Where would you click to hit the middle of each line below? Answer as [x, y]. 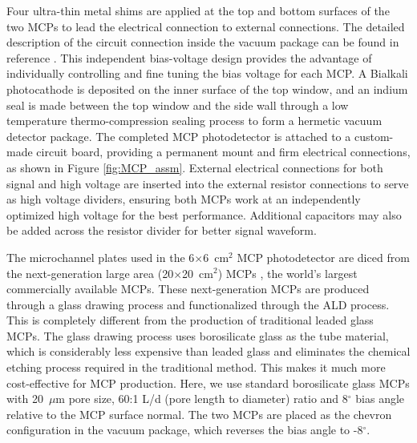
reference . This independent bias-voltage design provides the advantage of [189, 57]
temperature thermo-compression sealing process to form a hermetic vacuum [194, 121]
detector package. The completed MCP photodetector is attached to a [179, 136]
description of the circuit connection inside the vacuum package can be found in [203, 42]
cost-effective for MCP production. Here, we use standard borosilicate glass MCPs [208, 383]
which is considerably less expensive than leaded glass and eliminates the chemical [208, 351]
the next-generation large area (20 [90, 273]
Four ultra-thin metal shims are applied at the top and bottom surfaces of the [198, 10]
